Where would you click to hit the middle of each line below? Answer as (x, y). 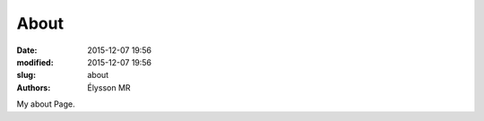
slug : (26, 75)
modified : (35, 62)
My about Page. (46, 104)
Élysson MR (109, 87)
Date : (27, 50)
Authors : (34, 87)
